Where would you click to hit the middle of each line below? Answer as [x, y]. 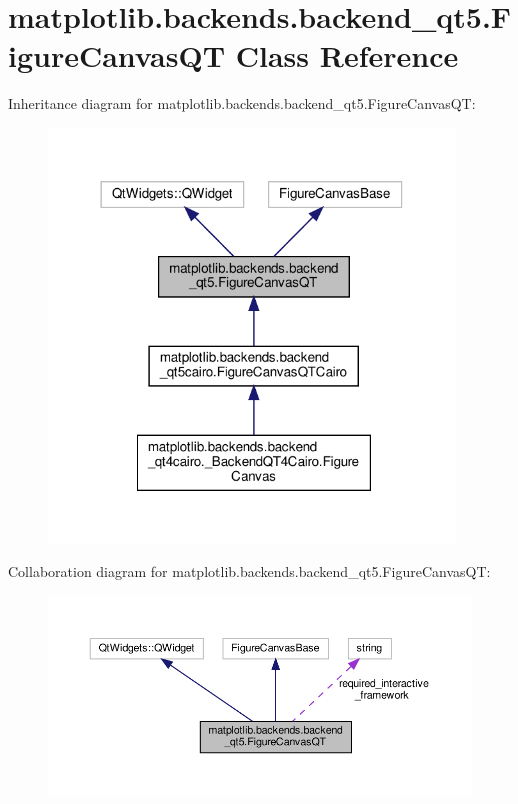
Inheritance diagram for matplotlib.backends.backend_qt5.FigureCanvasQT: [242, 103]
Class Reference [347, 55]
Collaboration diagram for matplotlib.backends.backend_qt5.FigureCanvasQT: [249, 571]
